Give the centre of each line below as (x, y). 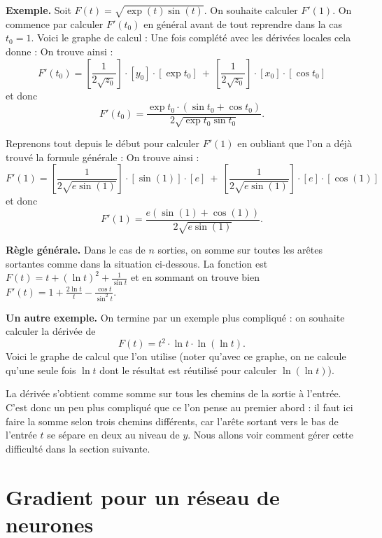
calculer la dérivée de (51, 331)
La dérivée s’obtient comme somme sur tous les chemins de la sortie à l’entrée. (174, 393)
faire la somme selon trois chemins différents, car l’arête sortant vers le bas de (172, 421)
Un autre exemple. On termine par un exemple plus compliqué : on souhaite (175, 317)
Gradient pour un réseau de (143, 496)
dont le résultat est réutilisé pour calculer (188, 370)
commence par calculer (55, 23)
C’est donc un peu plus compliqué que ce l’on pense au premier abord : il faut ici (179, 407)
